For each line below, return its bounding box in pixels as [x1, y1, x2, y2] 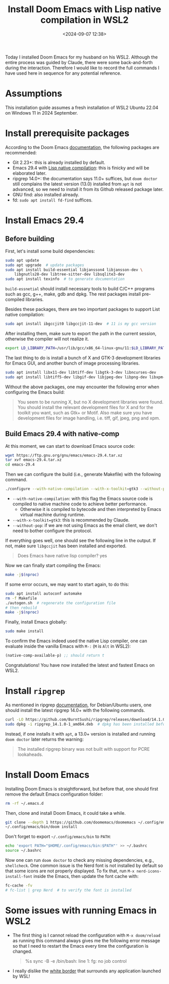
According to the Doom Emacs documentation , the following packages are [5, 144, 159, 150]
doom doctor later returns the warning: [5, 736, 84, 742]
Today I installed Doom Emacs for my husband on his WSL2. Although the [5, 54, 158, 60]
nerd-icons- [136, 869, 162, 874]
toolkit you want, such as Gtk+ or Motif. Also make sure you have [17, 409, 152, 416]
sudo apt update [5, 257, 39, 263]
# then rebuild [5, 605, 37, 610]
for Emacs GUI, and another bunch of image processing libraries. [5, 360, 140, 366]
